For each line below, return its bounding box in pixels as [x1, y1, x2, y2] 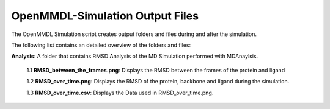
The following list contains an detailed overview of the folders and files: [11, 41, 191, 49]
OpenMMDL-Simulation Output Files [11, 9, 199, 23]
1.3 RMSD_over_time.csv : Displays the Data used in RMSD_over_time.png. [26, 89, 214, 96]
